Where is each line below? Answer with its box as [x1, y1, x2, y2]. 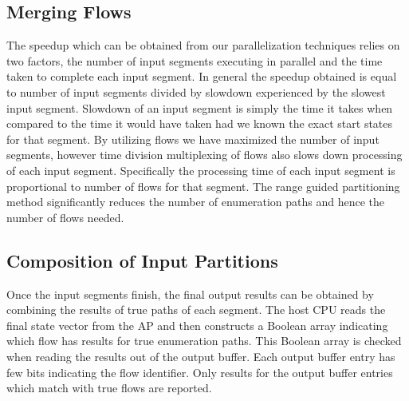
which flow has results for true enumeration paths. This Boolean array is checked [6, 332, 402, 349]
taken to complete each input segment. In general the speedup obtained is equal [6, 68, 397, 85]
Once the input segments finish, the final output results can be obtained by [6, 285, 374, 302]
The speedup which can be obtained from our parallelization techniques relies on [6, 37, 400, 54]
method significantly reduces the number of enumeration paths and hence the [6, 193, 385, 210]
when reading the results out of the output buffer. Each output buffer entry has [6, 347, 395, 364]
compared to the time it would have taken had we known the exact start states [6, 115, 393, 132]
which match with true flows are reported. [6, 379, 212, 396]
